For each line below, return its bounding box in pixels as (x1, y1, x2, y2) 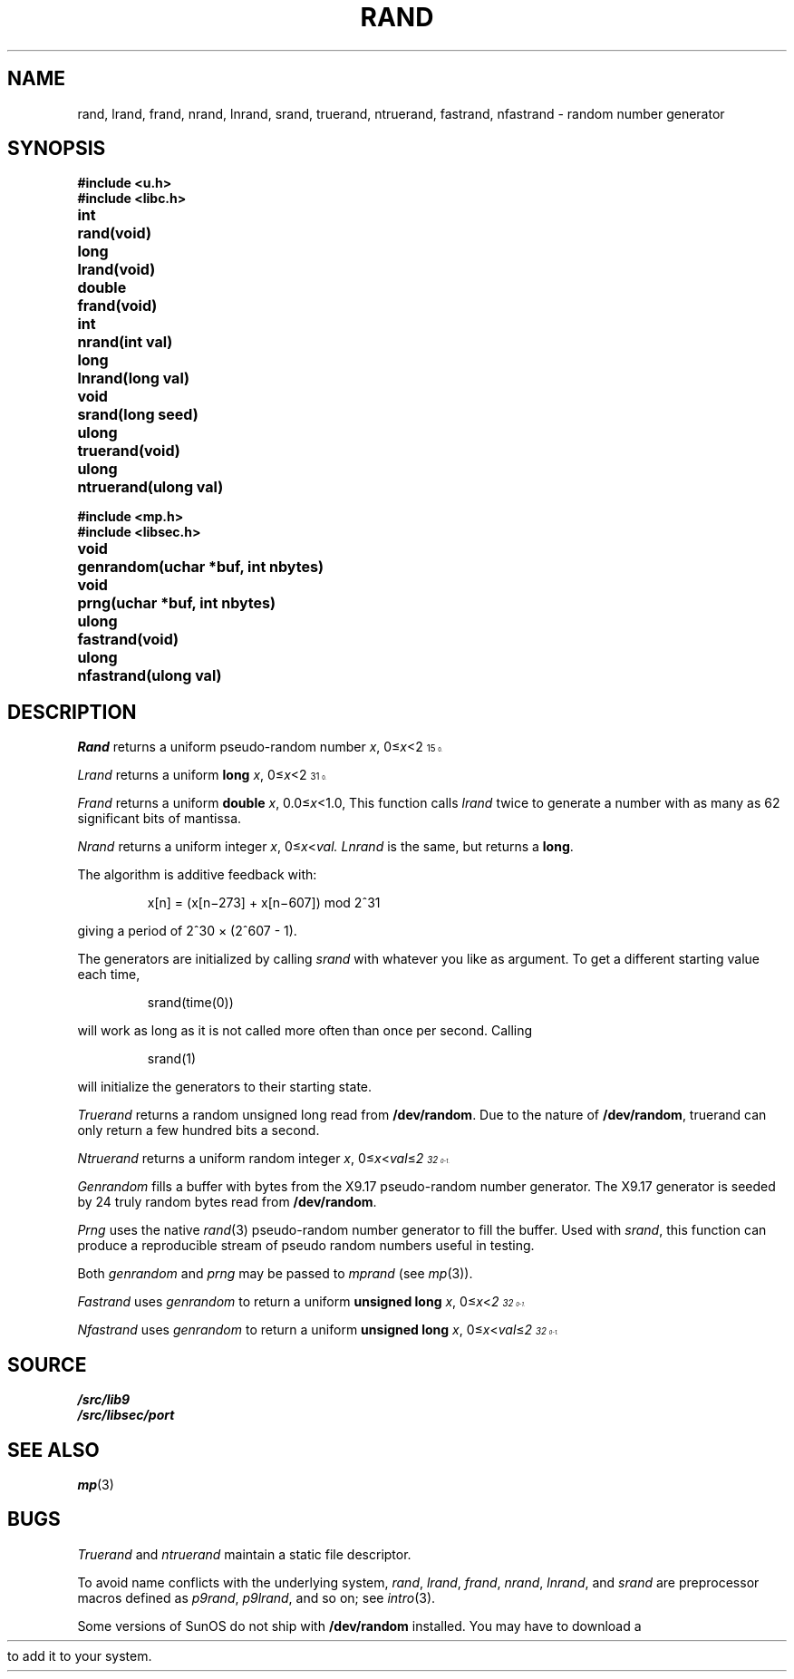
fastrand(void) (77, 630, 179, 649)
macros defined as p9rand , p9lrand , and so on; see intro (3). (77, 1589, 436, 1606)
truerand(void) (77, 442, 180, 461)
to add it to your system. (7, 1647, 152, 1664)
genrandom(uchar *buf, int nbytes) (77, 558, 324, 577)
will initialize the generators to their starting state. (77, 1079, 373, 1095)
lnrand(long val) (77, 369, 190, 388)
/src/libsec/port (77, 1407, 175, 1423)
